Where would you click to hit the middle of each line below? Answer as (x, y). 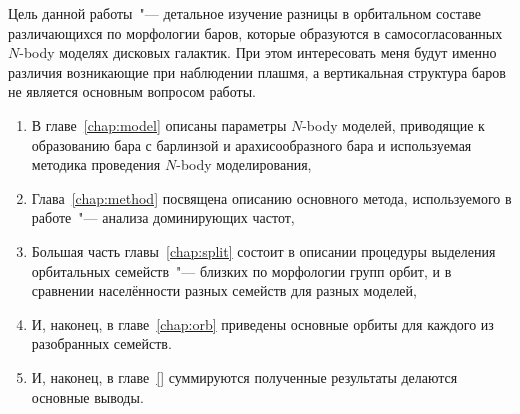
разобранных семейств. (101, 343)
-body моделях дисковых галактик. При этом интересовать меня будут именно (258, 52)
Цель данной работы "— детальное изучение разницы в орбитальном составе (245, 13)
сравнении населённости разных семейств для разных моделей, (224, 290)
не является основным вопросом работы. (132, 91)
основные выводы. (87, 396)
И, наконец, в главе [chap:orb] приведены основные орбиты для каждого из (262, 323)
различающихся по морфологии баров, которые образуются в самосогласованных (255, 32)
